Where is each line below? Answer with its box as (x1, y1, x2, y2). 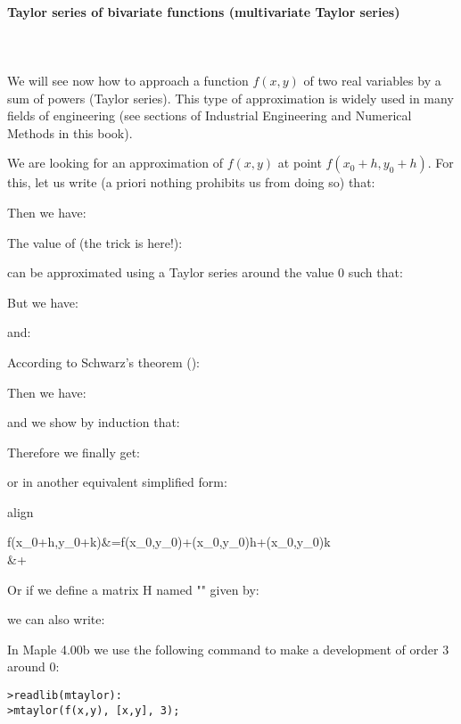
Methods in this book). (7, 123, 133, 142)
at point (277, 153, 322, 172)
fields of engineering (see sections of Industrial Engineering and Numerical (7, 106, 412, 125)
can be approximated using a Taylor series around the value (7, 263, 334, 282)
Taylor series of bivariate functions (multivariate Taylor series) (7, 2, 400, 21)
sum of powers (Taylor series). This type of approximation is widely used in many (7, 88, 454, 107)
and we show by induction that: (7, 413, 180, 432)
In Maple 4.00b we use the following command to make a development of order (7, 639, 439, 658)
